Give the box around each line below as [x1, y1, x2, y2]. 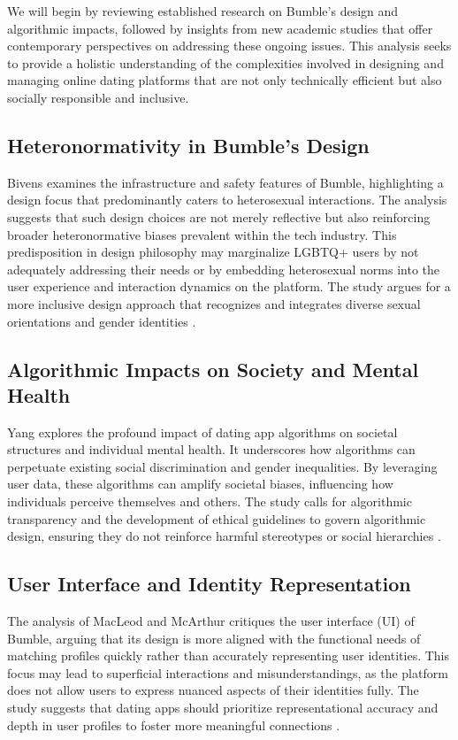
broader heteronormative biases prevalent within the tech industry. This [7, 225, 397, 243]
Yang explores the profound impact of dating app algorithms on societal [7, 422, 398, 441]
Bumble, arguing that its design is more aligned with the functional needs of [7, 628, 421, 647]
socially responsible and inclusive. [7, 88, 189, 106]
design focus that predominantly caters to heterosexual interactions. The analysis [7, 190, 447, 209]
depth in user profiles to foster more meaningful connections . [7, 715, 340, 734]
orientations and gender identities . [7, 312, 196, 330]
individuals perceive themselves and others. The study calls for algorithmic [7, 492, 412, 511]
